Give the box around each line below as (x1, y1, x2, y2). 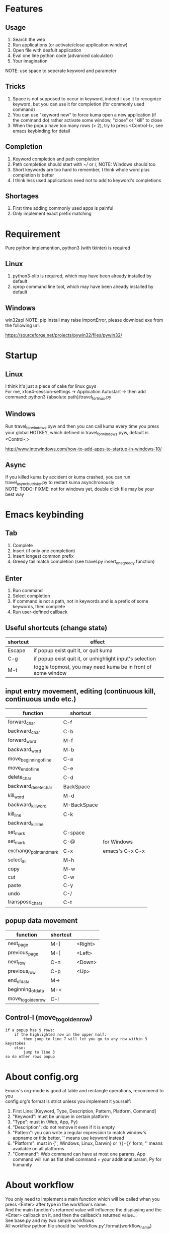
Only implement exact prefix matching (12, 210, 92, 217)
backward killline (8, 819, 44, 828)
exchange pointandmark (8, 847, 59, 855)
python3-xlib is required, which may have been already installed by (12, 273, 152, 279)
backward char (8, 727, 40, 735)
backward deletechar (8, 783, 53, 791)
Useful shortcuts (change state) (5, 623, 108, 632)
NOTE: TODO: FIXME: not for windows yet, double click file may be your (5, 486, 154, 492)
